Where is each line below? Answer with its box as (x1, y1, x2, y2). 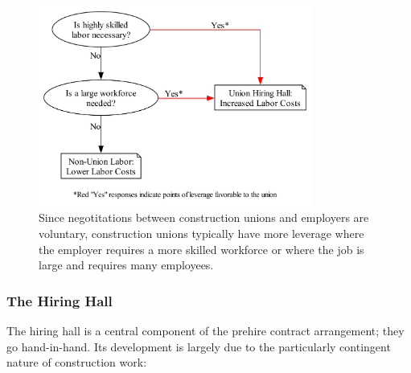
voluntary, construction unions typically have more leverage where (39, 224, 364, 241)
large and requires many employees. (39, 256, 214, 273)
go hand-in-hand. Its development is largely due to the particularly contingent (6, 338, 391, 355)
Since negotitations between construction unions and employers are (39, 209, 369, 226)
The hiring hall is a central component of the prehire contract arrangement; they (6, 322, 405, 338)
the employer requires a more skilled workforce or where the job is (39, 240, 364, 257)
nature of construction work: (6, 354, 147, 371)
